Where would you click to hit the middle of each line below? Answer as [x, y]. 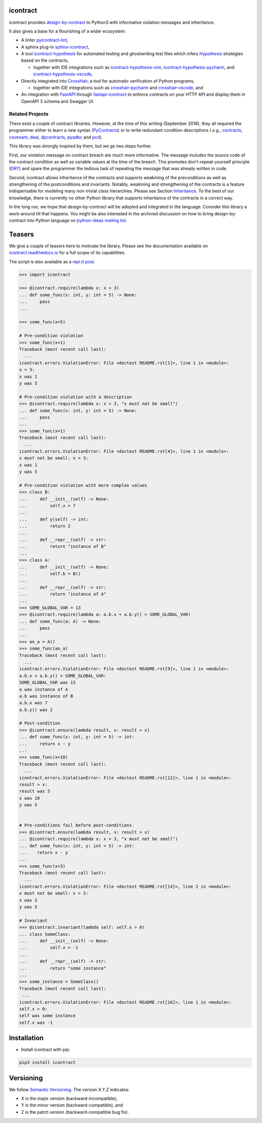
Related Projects [29, 114]
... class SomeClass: [45, 934]
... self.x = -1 [49, 948]
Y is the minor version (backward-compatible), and [72, 1105]
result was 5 [35, 791]
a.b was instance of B [46, 696]
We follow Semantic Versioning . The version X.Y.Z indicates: [69, 1089]
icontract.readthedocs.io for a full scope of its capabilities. [67, 253]
